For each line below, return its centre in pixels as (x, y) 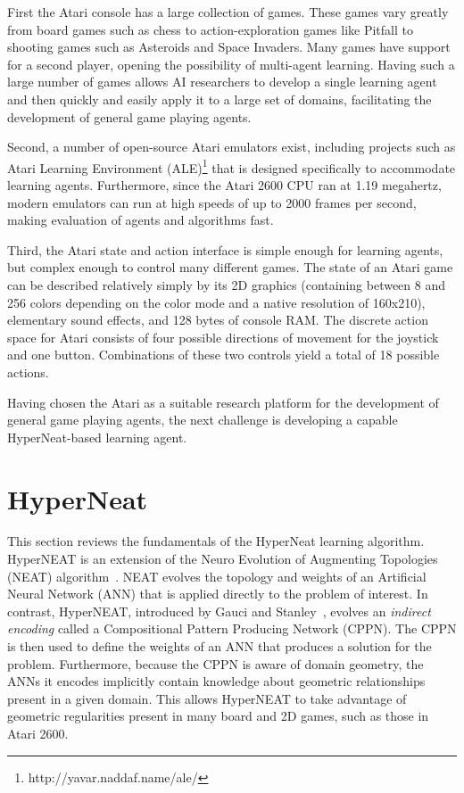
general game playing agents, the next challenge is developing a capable (203, 420)
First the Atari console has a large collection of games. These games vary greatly (228, 12)
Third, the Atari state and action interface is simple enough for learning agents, (225, 249)
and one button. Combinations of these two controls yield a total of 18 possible (224, 355)
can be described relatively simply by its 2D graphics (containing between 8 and (227, 284)
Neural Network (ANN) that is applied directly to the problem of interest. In (218, 594)
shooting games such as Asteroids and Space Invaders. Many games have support (229, 47)
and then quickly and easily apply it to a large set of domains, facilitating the (220, 99)
